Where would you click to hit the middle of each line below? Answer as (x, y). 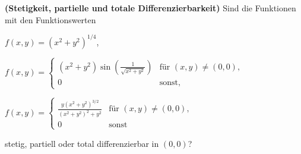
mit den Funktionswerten (50, 19)
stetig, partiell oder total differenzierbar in (82, 143)
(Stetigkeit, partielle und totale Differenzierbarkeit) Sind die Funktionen (150, 8)
